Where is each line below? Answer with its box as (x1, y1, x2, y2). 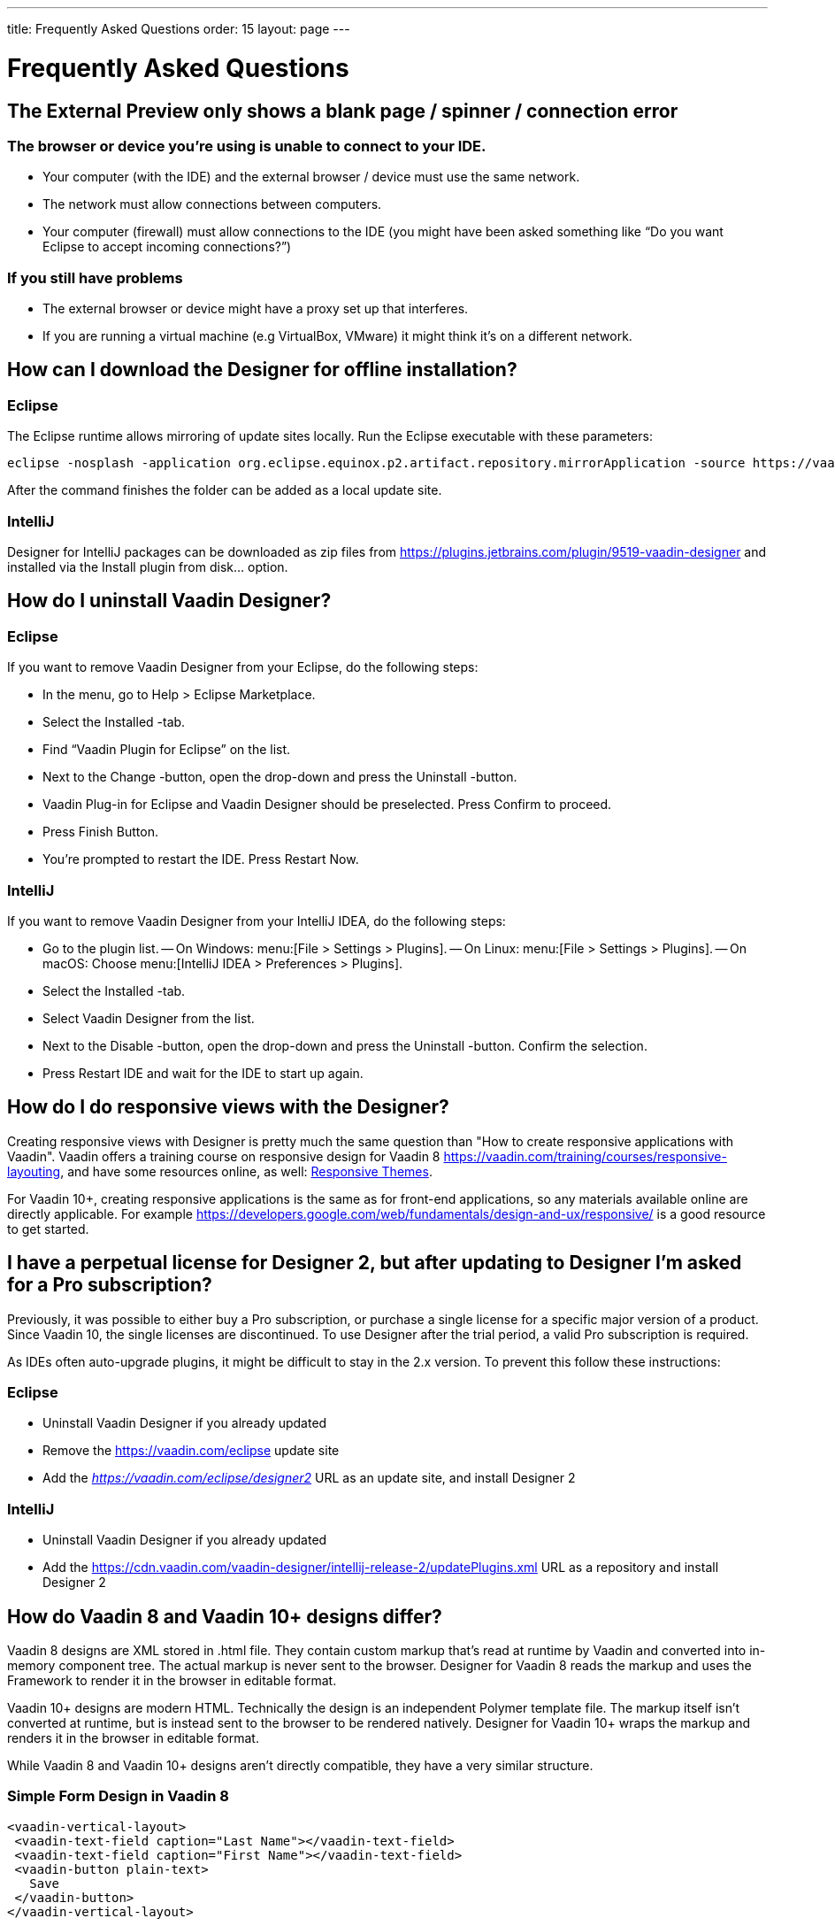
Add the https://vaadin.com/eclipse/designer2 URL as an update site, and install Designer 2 (42, 1470, 576, 1486)
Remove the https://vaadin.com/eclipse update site (42, 1443, 340, 1459)
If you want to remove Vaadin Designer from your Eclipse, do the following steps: (7, 659, 479, 675)
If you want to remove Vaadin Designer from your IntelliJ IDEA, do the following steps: (7, 913, 506, 928)
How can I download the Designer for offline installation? (7, 358, 517, 381)
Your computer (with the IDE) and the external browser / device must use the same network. (42, 169, 580, 185)
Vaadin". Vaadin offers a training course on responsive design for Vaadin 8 (7, 1148, 440, 1164)
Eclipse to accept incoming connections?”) (42, 239, 292, 255)
